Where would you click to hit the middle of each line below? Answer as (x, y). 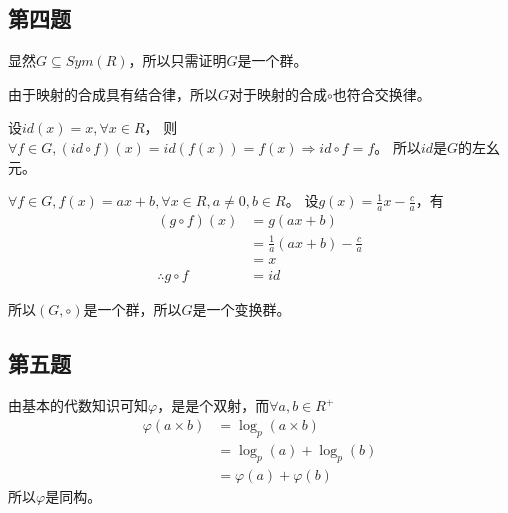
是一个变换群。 (241, 309)
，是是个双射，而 (213, 405)
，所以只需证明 (177, 60)
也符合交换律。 (381, 93)
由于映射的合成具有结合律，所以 (113, 93)
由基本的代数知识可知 (78, 405)
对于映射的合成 (278, 93)
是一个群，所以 (132, 309)
